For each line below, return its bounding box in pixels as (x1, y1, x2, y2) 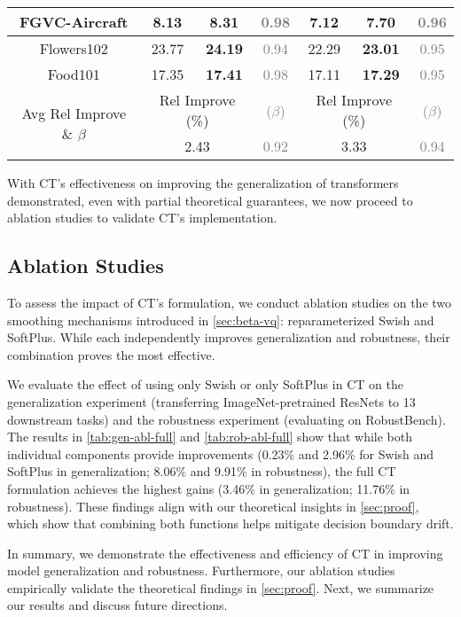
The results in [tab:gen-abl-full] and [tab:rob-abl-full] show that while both (7, 427, 412, 446)
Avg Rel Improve (21, 102, 127, 123)
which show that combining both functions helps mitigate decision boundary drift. (7, 514, 454, 533)
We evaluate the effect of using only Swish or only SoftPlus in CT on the (7, 375, 403, 394)
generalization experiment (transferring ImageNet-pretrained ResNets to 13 (7, 392, 416, 410)
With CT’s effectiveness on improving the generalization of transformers (7, 174, 399, 191)
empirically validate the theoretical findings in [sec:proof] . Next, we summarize (7, 578, 434, 597)
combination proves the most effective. (7, 345, 215, 363)
